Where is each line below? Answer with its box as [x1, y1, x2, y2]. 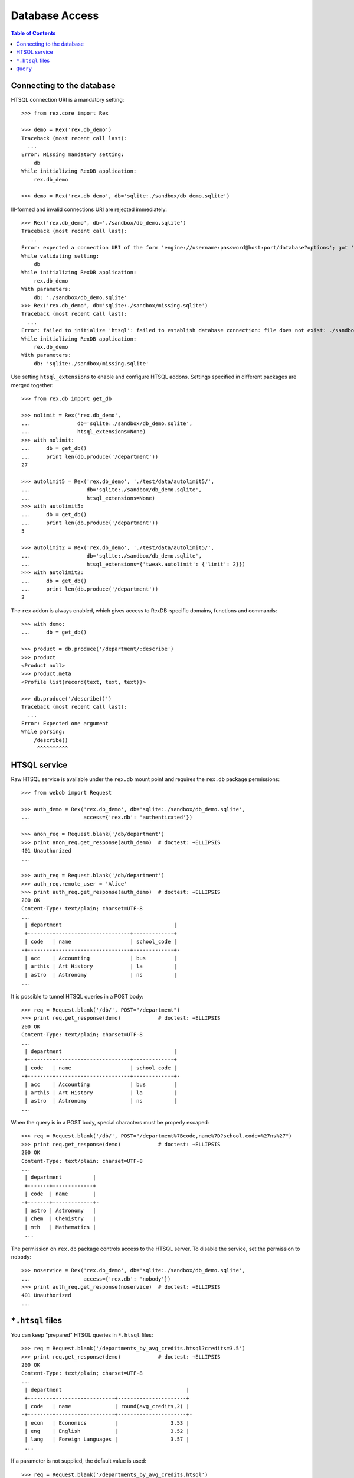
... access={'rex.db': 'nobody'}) [21, 1275, 171, 1282]
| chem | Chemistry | [24, 1216, 97, 1222]
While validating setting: [21, 252, 100, 260]
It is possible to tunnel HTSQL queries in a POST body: [11, 993, 144, 1000]
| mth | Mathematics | [24, 1224, 97, 1230]
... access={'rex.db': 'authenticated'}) [21, 814, 193, 821]
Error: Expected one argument [21, 720, 109, 727]
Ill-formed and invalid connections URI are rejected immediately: [11, 206, 168, 213]
